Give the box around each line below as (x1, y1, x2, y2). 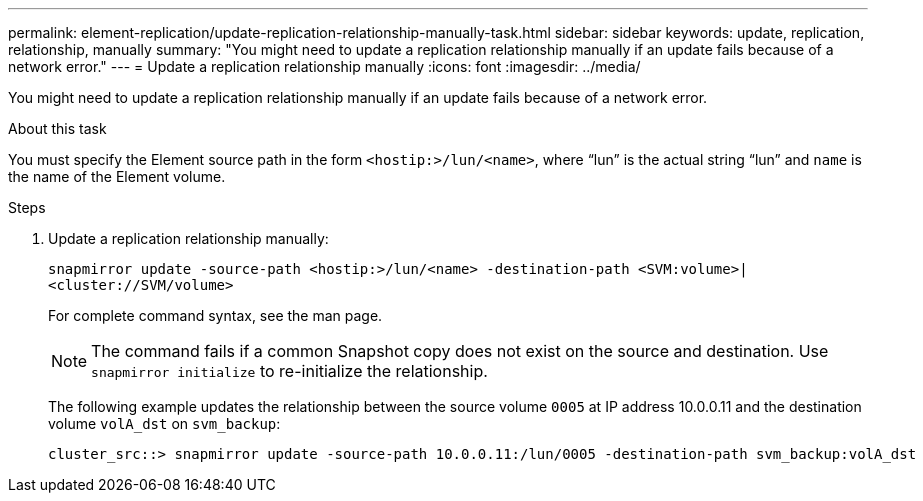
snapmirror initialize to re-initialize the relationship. (91, 361, 488, 381)
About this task (8, 120, 107, 137)
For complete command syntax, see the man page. (48, 307, 383, 324)
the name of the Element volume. (8, 168, 226, 185)
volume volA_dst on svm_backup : (48, 415, 281, 432)
